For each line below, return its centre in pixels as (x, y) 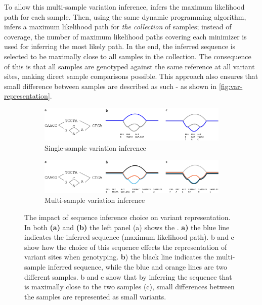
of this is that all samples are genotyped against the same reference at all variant (129, 66)
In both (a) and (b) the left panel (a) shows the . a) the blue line (127, 227)
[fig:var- (231, 86)
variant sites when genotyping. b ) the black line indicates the (119, 257)
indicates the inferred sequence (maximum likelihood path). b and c (129, 237)
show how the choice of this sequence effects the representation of (126, 247)
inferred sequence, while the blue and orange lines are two (137, 266)
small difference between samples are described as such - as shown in (111, 86)
